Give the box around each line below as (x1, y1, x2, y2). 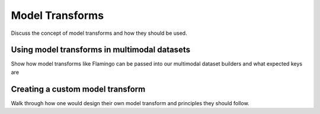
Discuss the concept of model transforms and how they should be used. (11, 30, 187, 37)
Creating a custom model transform (11, 84, 146, 94)
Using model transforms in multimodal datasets (11, 45, 191, 55)
